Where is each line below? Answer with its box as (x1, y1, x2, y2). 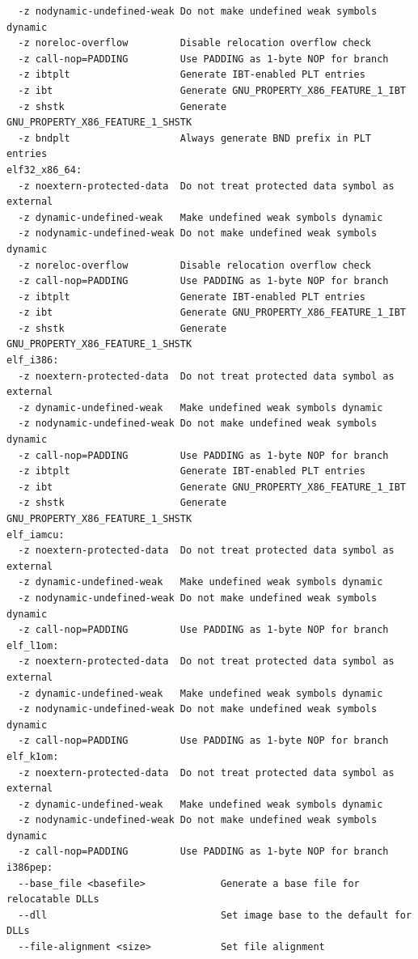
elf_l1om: (6, 639, 59, 651)
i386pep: (6, 862, 53, 874)
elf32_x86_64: (6, 163, 82, 176)
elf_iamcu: (6, 528, 65, 541)
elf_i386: (6, 354, 59, 367)
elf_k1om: (6, 750, 59, 762)
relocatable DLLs (6, 893, 99, 906)
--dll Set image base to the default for (18, 909, 412, 921)
